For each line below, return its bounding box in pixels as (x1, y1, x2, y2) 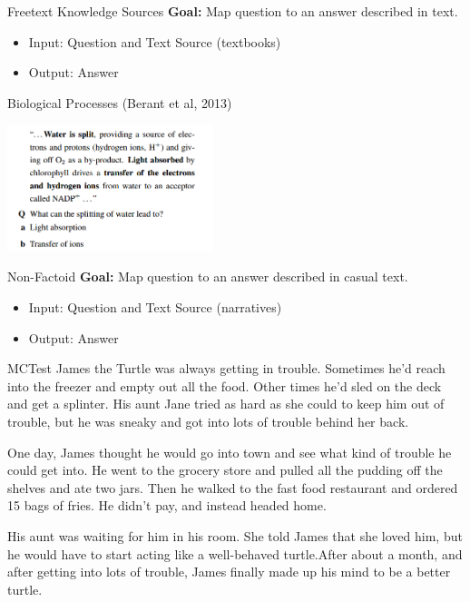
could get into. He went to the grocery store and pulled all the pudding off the (7, 460, 443, 479)
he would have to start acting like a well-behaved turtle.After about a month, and (7, 544, 463, 563)
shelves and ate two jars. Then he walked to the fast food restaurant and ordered (7, 478, 458, 497)
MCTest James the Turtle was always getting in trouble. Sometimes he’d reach (7, 359, 446, 378)
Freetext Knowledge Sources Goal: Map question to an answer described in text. (7, 2, 458, 20)
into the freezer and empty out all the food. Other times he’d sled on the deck (7, 376, 442, 395)
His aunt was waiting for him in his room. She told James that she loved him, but (7, 526, 463, 545)
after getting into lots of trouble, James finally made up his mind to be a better (7, 562, 451, 581)
